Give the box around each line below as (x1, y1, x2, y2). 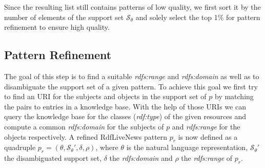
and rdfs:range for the (172, 121, 240, 132)
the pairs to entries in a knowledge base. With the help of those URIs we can (4, 101, 246, 111)
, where (95, 142, 118, 153)
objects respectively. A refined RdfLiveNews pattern (4, 131, 168, 142)
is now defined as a (178, 131, 238, 142)
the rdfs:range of (181, 153, 233, 163)
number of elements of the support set (4, 11, 124, 22)
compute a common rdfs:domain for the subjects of (4, 121, 164, 132)
